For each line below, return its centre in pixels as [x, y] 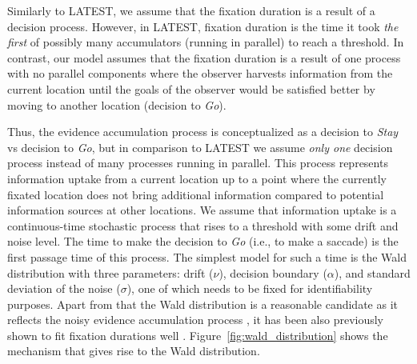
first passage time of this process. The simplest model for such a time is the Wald [207, 256]
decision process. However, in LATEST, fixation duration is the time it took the [203, 26]
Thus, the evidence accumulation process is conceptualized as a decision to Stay [203, 132]
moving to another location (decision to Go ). [117, 104]
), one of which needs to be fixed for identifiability [250, 288]
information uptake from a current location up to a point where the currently [197, 178]
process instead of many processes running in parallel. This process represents [198, 163]
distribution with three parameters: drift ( [110, 272]
